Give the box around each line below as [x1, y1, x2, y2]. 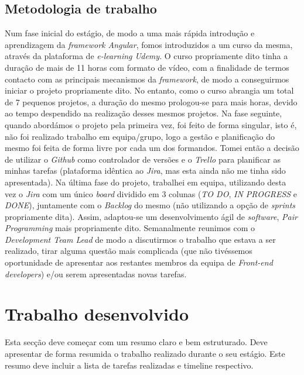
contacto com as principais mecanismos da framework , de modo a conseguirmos [5, 73, 289, 85]
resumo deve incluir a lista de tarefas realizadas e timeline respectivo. [5, 359, 254, 371]
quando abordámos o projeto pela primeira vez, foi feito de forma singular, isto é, [5, 118, 297, 130]
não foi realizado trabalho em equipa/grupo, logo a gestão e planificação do [5, 130, 275, 142]
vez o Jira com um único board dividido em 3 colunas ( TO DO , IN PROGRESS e [5, 187, 298, 199]
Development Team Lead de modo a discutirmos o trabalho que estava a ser [5, 233, 276, 245]
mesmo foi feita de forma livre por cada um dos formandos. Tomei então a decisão [5, 142, 299, 154]
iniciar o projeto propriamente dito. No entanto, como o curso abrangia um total [5, 84, 294, 97]
